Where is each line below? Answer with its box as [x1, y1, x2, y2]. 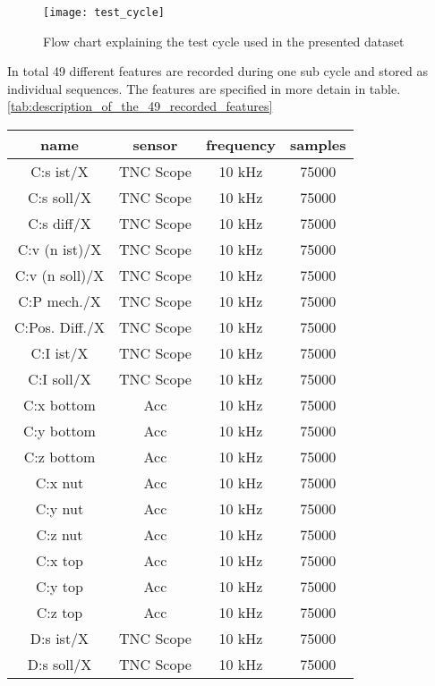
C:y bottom [23, 420, 96, 442]
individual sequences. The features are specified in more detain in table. [7, 79, 401, 97]
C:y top [36, 576, 83, 597]
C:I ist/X [30, 343, 89, 364]
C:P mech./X [18, 291, 101, 312]
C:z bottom [23, 446, 96, 468]
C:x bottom [23, 394, 96, 416]
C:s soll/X [28, 187, 91, 208]
